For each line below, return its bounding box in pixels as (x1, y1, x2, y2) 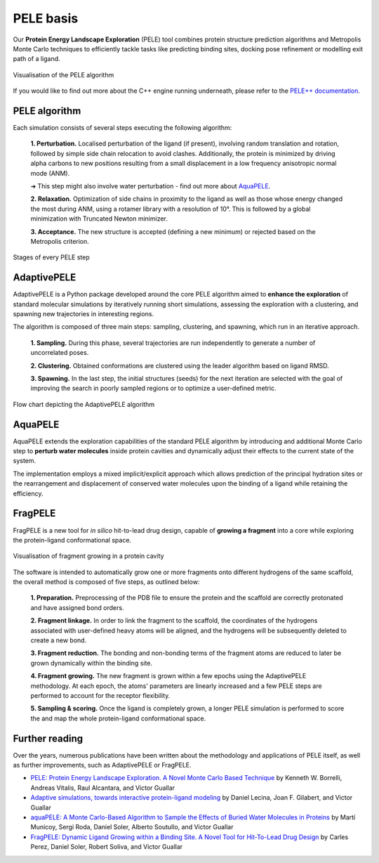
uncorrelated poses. (30, 349, 89, 357)
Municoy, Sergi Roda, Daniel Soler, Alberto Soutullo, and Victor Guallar (30, 823, 234, 831)
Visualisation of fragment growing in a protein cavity (13, 552, 164, 560)
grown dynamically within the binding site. (30, 658, 153, 667)
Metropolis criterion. (30, 237, 89, 245)
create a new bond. (30, 636, 87, 644)
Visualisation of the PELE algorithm (13, 70, 114, 79)
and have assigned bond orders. (30, 603, 124, 611)
